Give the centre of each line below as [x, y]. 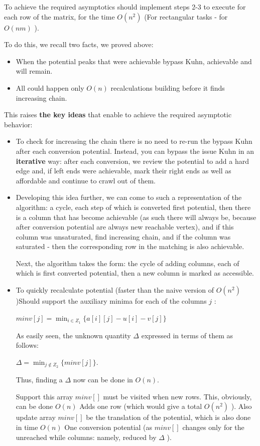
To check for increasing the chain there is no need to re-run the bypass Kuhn [134, 141]
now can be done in [103, 380]
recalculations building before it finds [168, 87]
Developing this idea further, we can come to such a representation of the [129, 197]
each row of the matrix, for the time [59, 16]
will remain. [34, 71]
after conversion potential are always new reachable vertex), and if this [125, 227]
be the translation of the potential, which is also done [168, 417]
